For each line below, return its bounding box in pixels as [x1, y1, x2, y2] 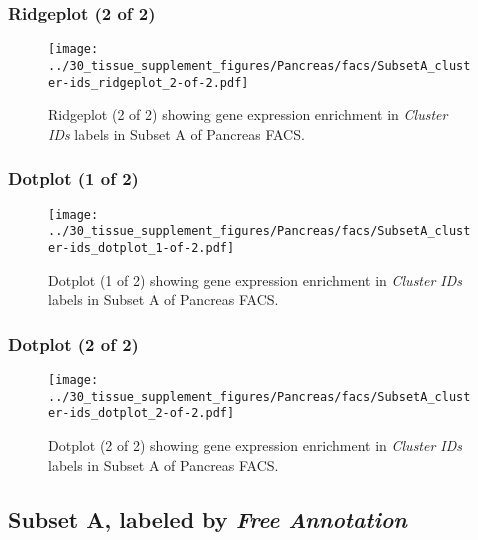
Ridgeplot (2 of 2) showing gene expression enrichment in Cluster [48, 104, 448, 125]
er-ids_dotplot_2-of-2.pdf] [48, 406, 235, 421]
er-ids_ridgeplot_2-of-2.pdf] [48, 75, 249, 90]
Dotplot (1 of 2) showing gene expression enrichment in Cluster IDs [48, 269, 463, 290]
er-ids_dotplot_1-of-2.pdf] [48, 240, 235, 255]
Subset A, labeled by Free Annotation [8, 503, 407, 534]
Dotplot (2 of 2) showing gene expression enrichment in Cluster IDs [48, 434, 463, 455]
